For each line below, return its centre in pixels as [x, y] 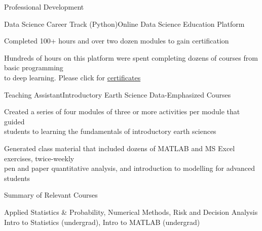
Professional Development [44, 7]
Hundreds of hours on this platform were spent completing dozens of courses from [131, 57]
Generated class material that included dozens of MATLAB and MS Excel [120, 148]
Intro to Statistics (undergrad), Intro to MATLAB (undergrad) [102, 222]
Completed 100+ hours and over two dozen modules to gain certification [117, 41]
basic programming [34, 67]
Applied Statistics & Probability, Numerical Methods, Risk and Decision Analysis [131, 212]
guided [14, 121]
